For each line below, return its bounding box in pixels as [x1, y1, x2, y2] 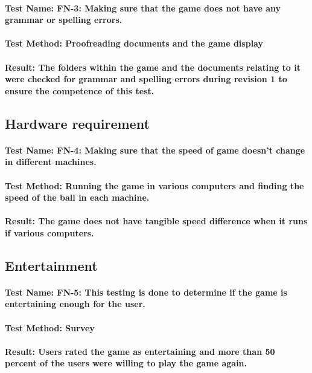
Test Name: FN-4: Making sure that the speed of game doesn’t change [5, 143, 305, 156]
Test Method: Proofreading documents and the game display [5, 37, 263, 50]
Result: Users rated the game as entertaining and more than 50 [5, 345, 275, 357]
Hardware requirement [5, 114, 150, 132]
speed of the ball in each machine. [5, 191, 150, 204]
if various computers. [5, 226, 94, 239]
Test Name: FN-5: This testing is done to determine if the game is [5, 285, 287, 298]
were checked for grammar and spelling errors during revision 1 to [5, 73, 287, 85]
